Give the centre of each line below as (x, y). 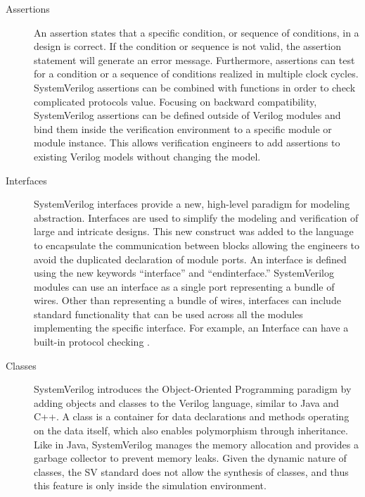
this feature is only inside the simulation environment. (150, 485)
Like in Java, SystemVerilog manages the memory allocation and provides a (196, 444)
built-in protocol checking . (92, 342)
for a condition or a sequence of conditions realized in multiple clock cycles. (196, 74)
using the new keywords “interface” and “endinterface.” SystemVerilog (184, 273)
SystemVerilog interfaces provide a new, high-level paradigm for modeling (192, 204)
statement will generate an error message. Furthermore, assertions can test (194, 59)
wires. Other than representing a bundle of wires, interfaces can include (187, 300)
